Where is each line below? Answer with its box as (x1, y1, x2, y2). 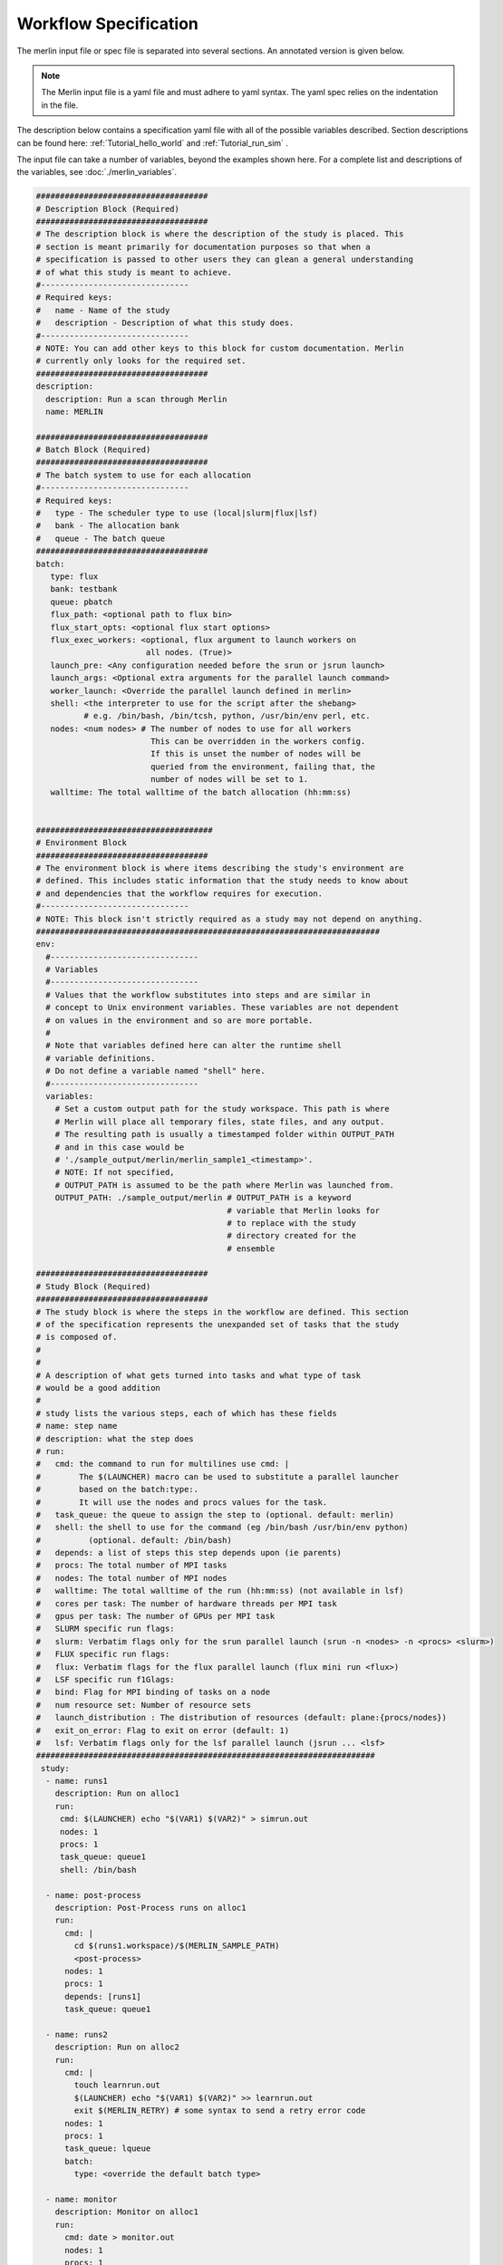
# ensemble (227, 1243, 276, 1254)
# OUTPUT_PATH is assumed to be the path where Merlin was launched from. (54, 1180, 394, 1190)
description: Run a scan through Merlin (45, 394, 227, 404)
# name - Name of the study (35, 304, 170, 315)
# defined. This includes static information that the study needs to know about (35, 875, 410, 886)
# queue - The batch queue (35, 533, 166, 544)
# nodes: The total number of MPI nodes (35, 1573, 227, 1583)
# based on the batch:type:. (35, 1484, 199, 1495)
